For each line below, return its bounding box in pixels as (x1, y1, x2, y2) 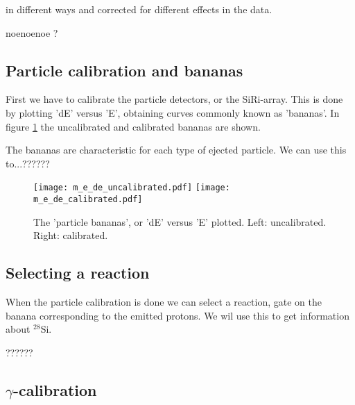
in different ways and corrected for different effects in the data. (6, 2, 272, 16)
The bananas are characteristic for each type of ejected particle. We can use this (6, 142, 347, 157)
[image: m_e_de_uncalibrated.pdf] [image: (33, 183, 230, 193)
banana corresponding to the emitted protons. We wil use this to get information (6, 308, 349, 322)
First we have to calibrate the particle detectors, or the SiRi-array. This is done (6, 92, 343, 106)
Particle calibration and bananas (6, 59, 243, 81)
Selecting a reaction (6, 262, 150, 283)
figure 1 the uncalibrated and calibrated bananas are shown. (6, 119, 261, 133)
